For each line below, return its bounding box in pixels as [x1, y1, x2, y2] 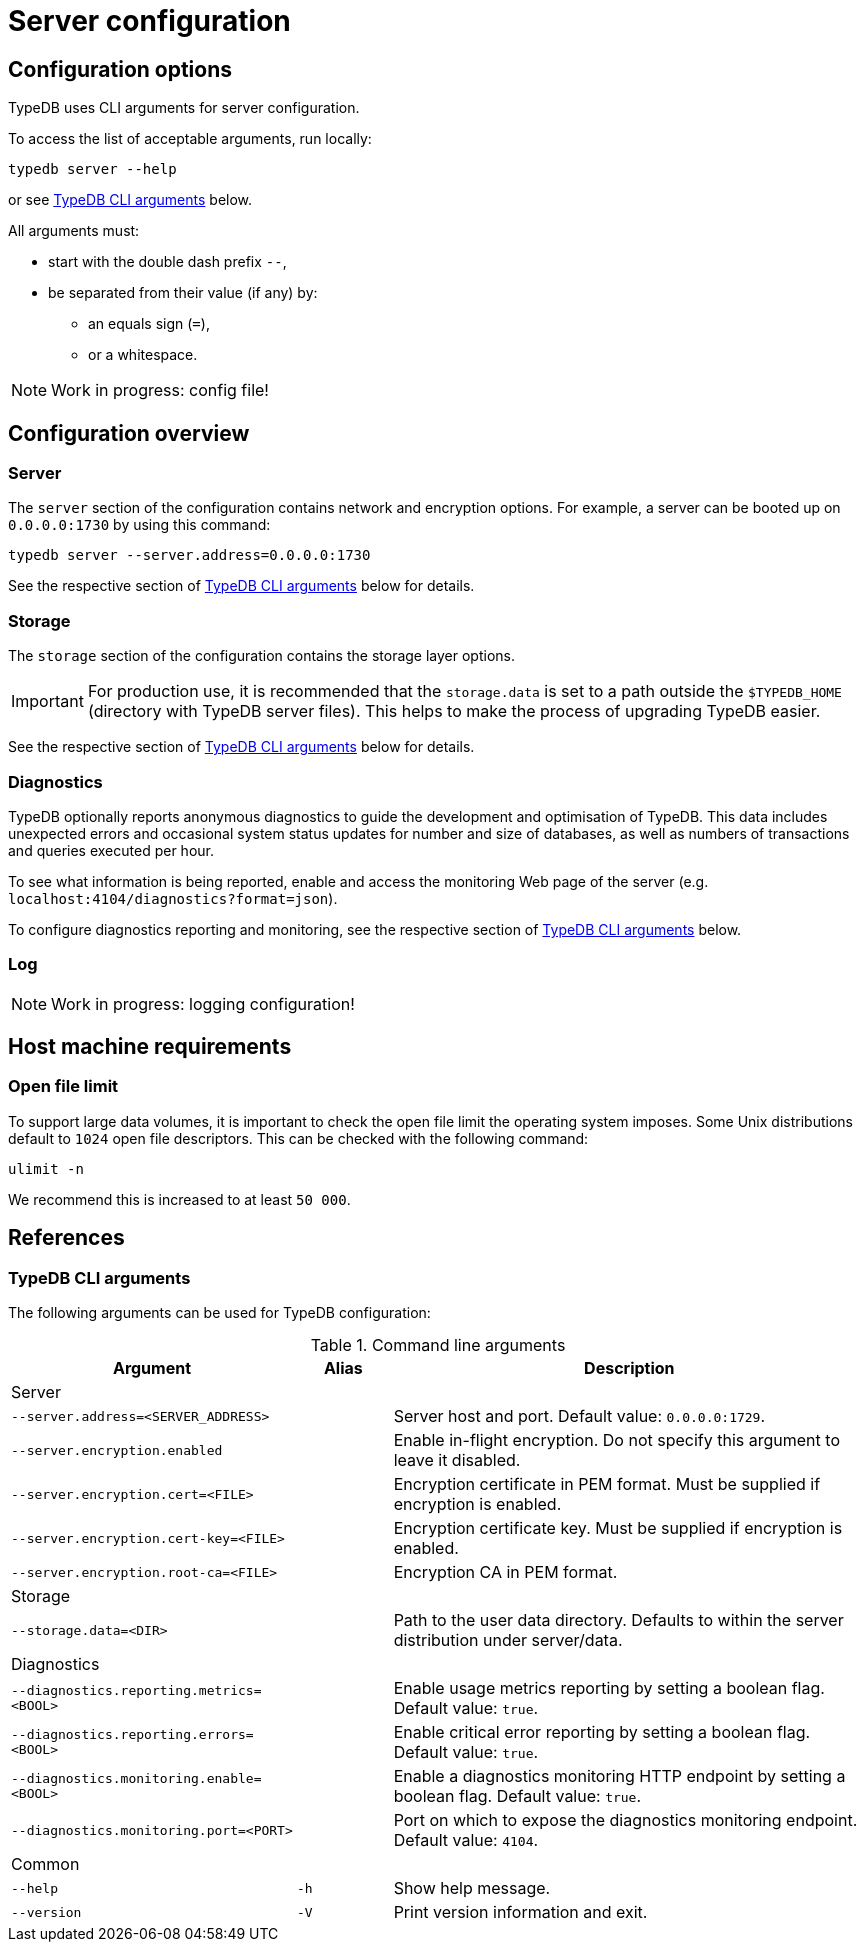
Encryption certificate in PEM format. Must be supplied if [393, 1474, 821, 1495]
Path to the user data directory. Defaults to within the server [393, 1610, 844, 1631]
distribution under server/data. [393, 1630, 623, 1651]
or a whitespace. [88, 346, 198, 364]
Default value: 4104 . [393, 1830, 539, 1851]
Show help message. [393, 1878, 551, 1899]
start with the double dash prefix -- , [48, 253, 287, 271]
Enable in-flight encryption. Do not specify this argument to [393, 1430, 840, 1451]
